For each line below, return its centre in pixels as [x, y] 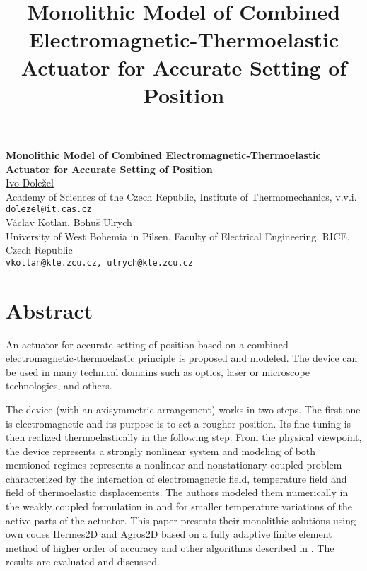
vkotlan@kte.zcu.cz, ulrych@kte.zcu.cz [99, 263]
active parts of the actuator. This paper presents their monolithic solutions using [181, 520]
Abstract [49, 310]
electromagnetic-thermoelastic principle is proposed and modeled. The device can [182, 358]
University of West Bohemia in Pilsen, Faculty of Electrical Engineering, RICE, [178, 236]
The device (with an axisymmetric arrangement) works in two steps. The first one [183, 409]
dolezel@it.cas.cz [49, 210]
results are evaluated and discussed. [83, 561]
